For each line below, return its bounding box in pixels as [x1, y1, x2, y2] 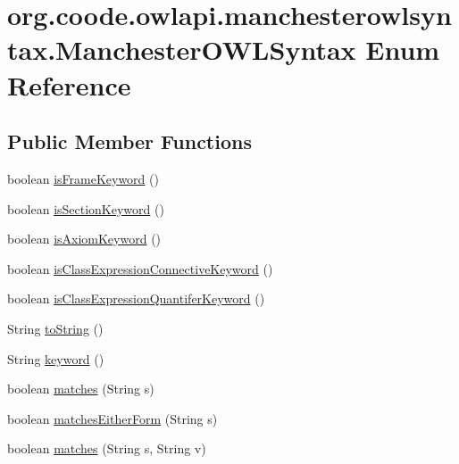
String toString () [7, 319, 104, 337]
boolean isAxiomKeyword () [7, 229, 162, 248]
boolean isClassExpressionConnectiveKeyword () [7, 259, 273, 278]
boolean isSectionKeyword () [7, 199, 164, 218]
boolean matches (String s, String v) [7, 439, 206, 458]
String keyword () [7, 349, 104, 368]
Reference [7, 66, 131, 103]
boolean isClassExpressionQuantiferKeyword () [7, 289, 265, 308]
